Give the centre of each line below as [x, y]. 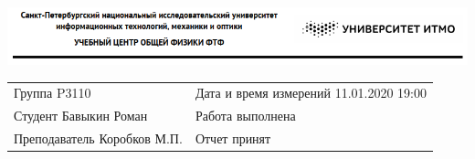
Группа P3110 [53, 93]
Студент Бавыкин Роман [81, 116]
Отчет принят [233, 138]
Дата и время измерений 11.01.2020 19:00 [311, 93]
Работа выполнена [245, 116]
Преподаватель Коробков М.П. [98, 138]
